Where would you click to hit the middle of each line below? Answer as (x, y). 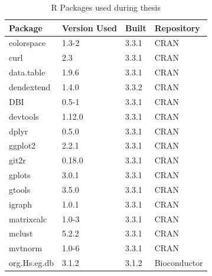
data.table (27, 72)
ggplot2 (22, 145)
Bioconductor (179, 263)
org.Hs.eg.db (31, 263)
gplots (20, 175)
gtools (20, 189)
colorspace (27, 43)
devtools (24, 116)
